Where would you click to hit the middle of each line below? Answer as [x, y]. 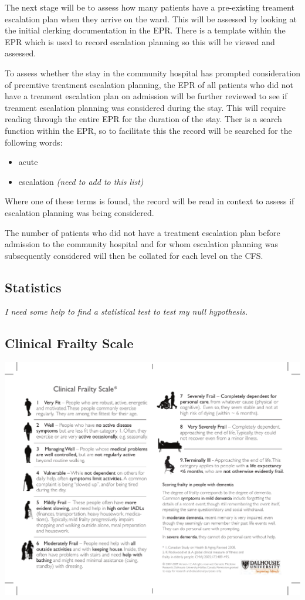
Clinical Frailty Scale [69, 343]
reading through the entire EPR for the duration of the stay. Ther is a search [143, 119]
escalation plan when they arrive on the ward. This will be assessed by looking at [151, 18]
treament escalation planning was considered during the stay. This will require [145, 107]
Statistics [33, 287]
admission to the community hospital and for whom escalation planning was [141, 244]
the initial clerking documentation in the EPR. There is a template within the [145, 30]
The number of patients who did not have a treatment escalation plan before [143, 232]
